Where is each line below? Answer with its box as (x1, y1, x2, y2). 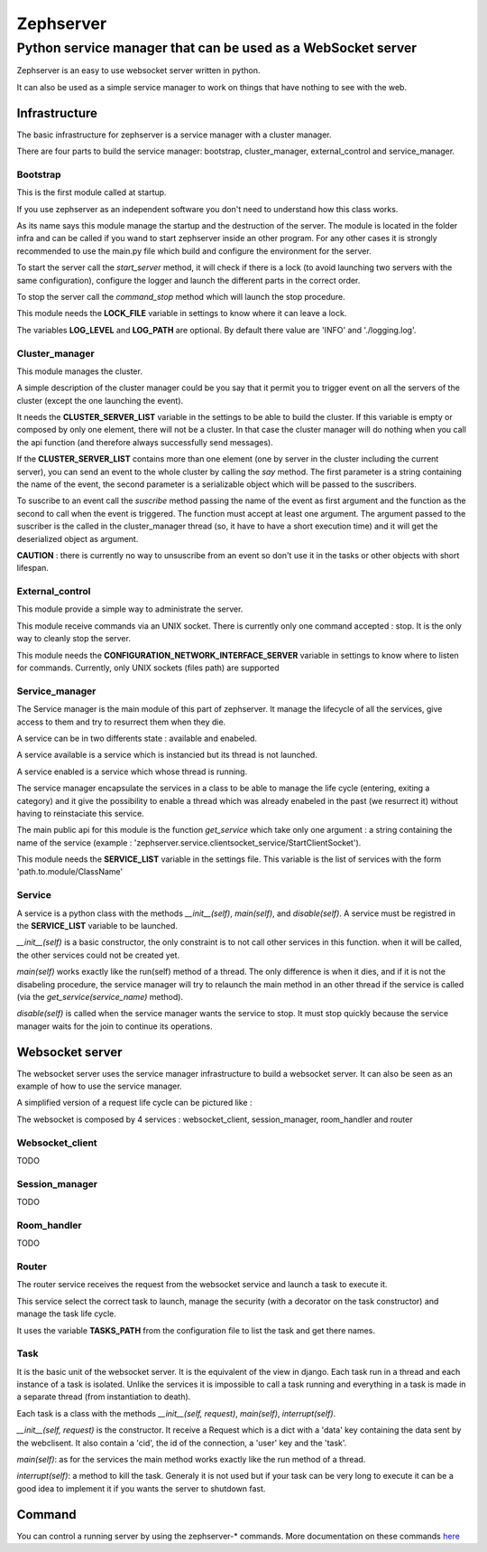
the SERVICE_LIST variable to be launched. (16, 921, 178, 931)
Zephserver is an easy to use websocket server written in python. (16, 65, 261, 76)
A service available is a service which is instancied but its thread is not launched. (16, 750, 317, 761)
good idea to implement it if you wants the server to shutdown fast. (16, 1482, 266, 1494)
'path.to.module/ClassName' (16, 866, 124, 877)
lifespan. (16, 563, 49, 574)
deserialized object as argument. (16, 533, 139, 544)
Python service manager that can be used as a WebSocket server (16, 40, 418, 56)
